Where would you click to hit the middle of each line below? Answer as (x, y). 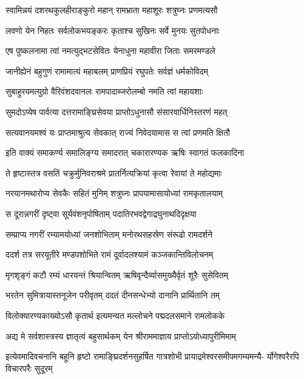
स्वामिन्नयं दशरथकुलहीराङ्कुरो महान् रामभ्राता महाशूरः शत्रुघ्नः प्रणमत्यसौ (112, 10)
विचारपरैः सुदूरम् (29, 368)
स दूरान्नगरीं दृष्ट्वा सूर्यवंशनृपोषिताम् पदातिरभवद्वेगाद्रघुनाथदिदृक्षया (101, 213)
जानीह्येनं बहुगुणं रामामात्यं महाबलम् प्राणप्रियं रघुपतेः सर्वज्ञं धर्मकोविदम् (107, 71)
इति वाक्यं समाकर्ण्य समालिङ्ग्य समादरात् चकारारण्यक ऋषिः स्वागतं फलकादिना (125, 153)
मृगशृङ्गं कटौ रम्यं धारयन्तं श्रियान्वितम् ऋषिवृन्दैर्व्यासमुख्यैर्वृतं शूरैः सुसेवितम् (117, 274)
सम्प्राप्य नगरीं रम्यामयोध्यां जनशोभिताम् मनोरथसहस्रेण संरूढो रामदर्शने (109, 234)
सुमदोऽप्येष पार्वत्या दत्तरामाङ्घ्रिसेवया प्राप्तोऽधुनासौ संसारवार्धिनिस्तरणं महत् (117, 111)
